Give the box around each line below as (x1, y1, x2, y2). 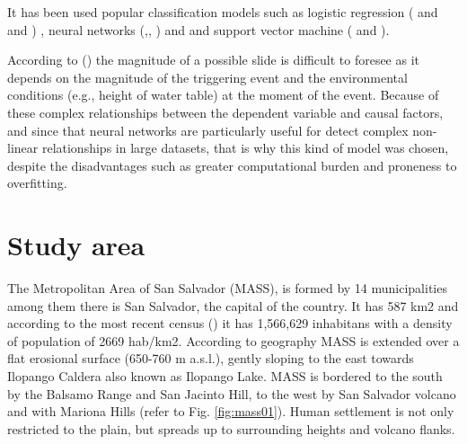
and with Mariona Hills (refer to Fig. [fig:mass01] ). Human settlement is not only (7, 402, 454, 421)
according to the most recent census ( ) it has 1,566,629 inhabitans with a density (7, 314, 453, 333)
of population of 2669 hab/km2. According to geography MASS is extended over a (7, 331, 460, 350)
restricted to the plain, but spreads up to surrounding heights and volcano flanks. (7, 419, 455, 438)
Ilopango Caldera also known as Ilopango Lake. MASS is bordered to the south (7, 367, 443, 386)
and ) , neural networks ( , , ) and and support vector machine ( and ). (7, 20, 390, 39)
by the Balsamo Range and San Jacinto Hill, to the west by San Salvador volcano (7, 384, 456, 403)
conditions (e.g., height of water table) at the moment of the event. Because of (7, 85, 439, 104)
